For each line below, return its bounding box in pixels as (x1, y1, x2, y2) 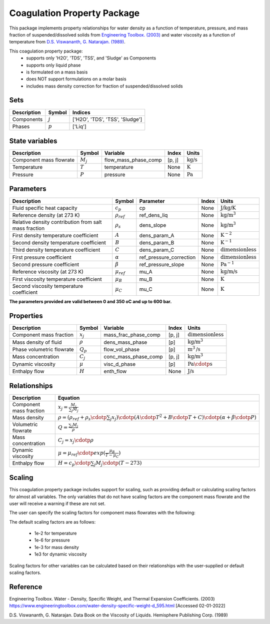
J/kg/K (220, 204, 236, 211)
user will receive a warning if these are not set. (9, 500, 106, 507)
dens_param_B (139, 239, 174, 246)
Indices (72, 109, 90, 116)
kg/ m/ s (220, 268, 237, 275)
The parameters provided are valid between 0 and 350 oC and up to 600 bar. (9, 299, 172, 305)
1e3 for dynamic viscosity (34, 551, 87, 557)
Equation (57, 394, 80, 401)
